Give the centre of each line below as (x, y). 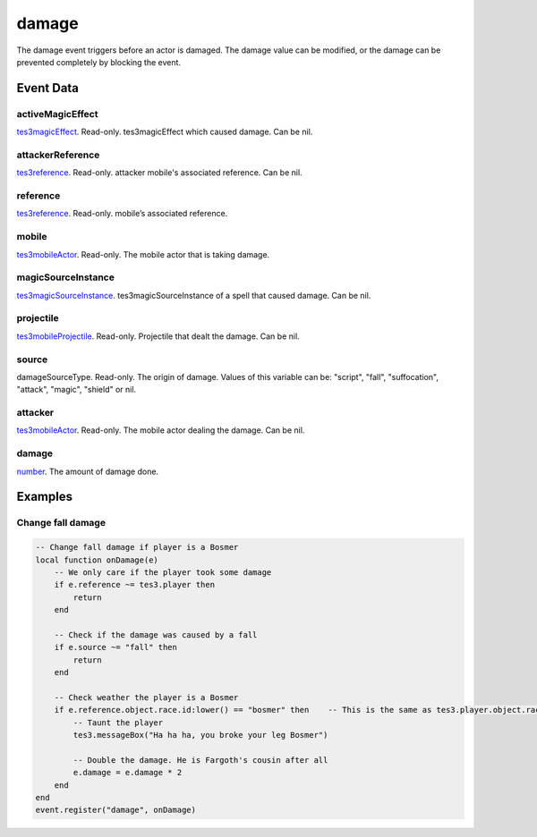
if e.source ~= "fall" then (116, 647)
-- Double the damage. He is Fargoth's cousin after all (200, 760)
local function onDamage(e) (97, 560)
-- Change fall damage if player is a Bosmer (137, 547)
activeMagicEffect (57, 114)
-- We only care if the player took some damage (163, 572)
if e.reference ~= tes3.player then (134, 585)
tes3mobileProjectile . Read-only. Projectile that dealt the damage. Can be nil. (158, 336)
